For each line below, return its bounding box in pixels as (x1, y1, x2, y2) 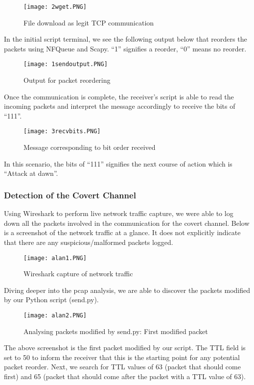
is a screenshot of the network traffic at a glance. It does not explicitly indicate (4, 227, 241, 238)
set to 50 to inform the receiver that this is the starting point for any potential (4, 352, 240, 362)
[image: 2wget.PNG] (23, 3, 87, 10)
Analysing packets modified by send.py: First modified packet (23, 326, 208, 336)
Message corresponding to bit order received (23, 142, 156, 152)
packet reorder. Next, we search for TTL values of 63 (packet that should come (4, 361, 241, 372)
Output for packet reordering (23, 75, 111, 85)
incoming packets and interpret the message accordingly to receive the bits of (4, 101, 235, 111)
